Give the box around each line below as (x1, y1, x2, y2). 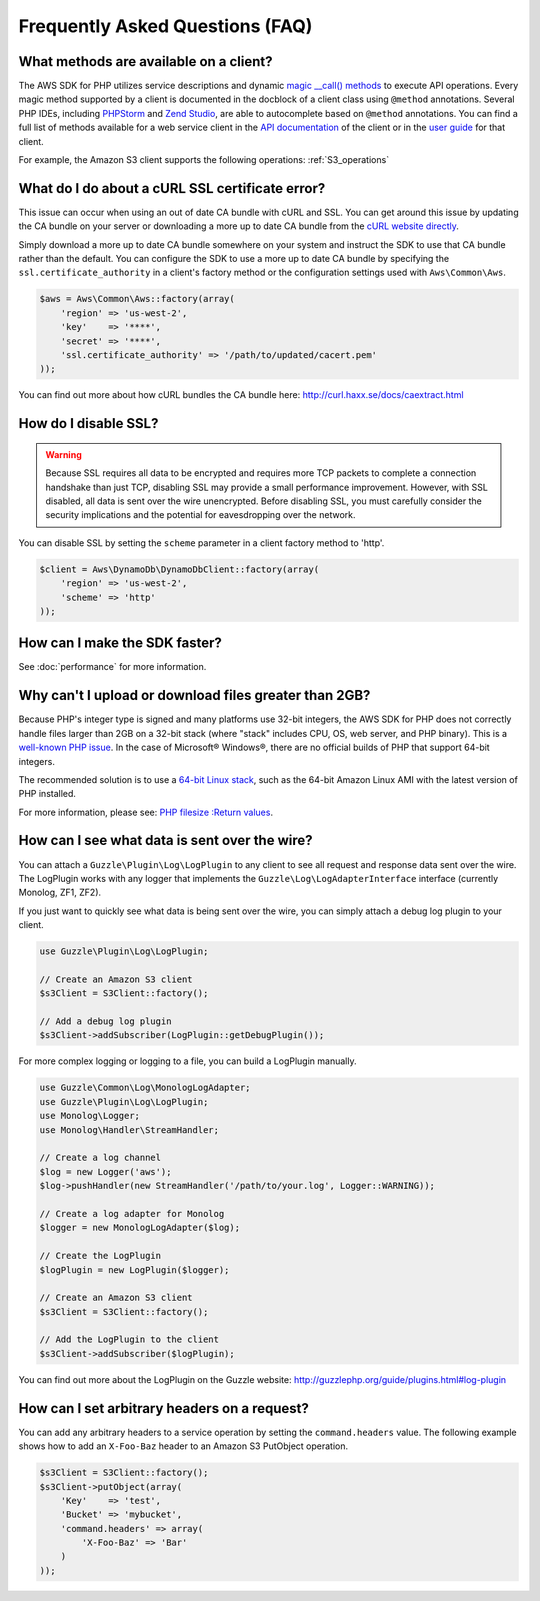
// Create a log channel (39, 1152, 162, 1164)
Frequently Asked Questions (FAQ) (18, 15, 313, 37)
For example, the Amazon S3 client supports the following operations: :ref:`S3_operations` (18, 154, 390, 166)
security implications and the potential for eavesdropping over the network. (45, 509, 356, 521)
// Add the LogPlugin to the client (39, 1334, 220, 1345)
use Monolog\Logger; (39, 1110, 140, 1122)
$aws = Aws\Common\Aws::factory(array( (39, 293, 235, 305)
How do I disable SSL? (18, 415, 159, 432)
